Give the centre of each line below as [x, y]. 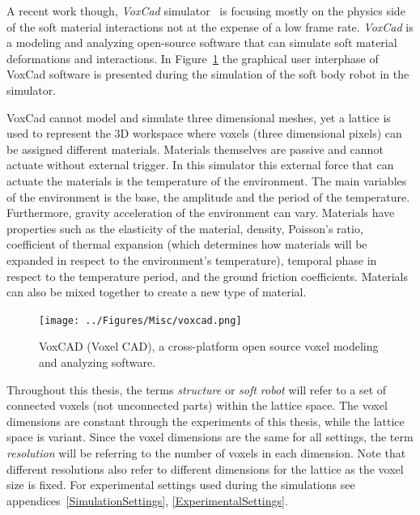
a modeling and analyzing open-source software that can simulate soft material [202, 43]
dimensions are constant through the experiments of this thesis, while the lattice [206, 421]
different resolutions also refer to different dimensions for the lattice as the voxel [205, 468]
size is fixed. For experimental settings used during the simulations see [181, 485]
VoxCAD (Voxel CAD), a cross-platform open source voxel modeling [209, 346]
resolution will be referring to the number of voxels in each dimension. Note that [206, 452]
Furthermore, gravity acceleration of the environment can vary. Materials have [201, 213]
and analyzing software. [98, 362]
